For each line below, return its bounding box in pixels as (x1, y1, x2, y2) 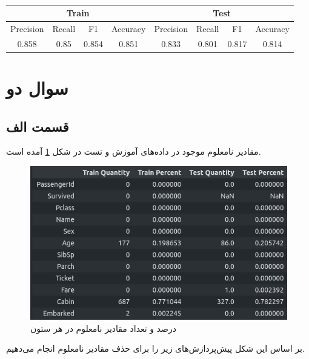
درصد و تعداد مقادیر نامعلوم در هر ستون (30, 322, 176, 334)
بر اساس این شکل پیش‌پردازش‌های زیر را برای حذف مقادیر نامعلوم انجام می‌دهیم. (6, 342, 305, 355)
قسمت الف (6, 117, 69, 135)
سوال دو (6, 75, 68, 100)
